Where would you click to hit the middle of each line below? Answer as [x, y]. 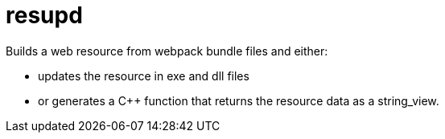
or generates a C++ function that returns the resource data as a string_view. [239, 100]
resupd [44, 15]
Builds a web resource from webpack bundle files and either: [167, 51]
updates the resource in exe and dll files [144, 76]
